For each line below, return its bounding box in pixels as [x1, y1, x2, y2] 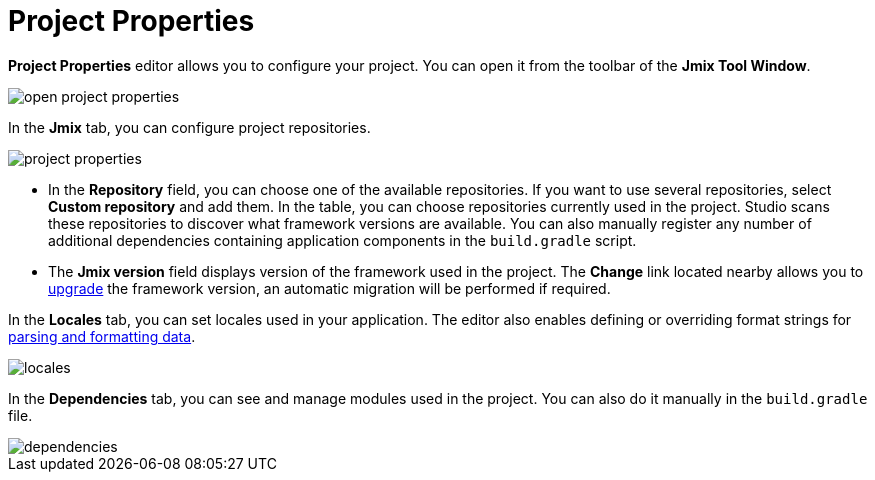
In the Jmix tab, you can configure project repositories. [8, 118, 371, 136]
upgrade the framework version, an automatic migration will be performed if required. [48, 279, 611, 297]
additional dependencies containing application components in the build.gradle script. [48, 231, 637, 249]
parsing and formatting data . [8, 327, 196, 345]
